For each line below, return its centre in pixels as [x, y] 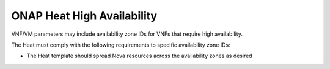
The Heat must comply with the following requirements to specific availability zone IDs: [121, 45]
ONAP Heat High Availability [84, 16]
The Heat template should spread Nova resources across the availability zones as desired [140, 56]
